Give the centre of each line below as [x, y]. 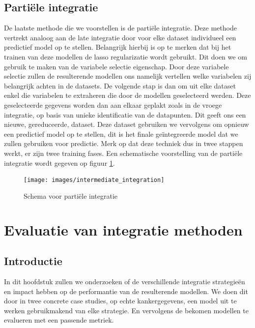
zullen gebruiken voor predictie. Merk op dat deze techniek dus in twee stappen [124, 143]
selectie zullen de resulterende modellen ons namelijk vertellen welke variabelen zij [128, 76]
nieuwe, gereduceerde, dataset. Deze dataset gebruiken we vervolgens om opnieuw [127, 124]
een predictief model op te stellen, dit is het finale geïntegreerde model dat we [121, 134]
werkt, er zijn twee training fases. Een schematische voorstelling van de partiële [123, 153]
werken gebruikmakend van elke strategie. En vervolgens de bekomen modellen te [126, 310]
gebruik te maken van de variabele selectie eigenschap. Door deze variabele [116, 66]
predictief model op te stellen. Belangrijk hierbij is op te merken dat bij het [118, 47]
